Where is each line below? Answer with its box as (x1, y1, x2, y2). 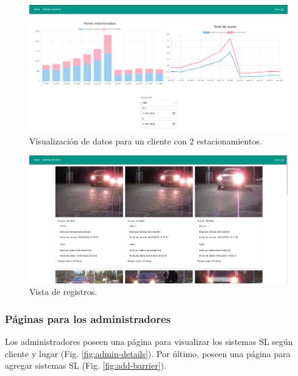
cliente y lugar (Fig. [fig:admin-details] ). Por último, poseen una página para (5, 347, 291, 360)
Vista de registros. (29, 285, 98, 298)
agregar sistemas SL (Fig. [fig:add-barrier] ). (5, 359, 166, 372)
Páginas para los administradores (5, 311, 171, 326)
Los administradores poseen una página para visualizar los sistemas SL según (5, 335, 293, 348)
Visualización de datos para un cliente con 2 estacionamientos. (29, 134, 262, 147)
